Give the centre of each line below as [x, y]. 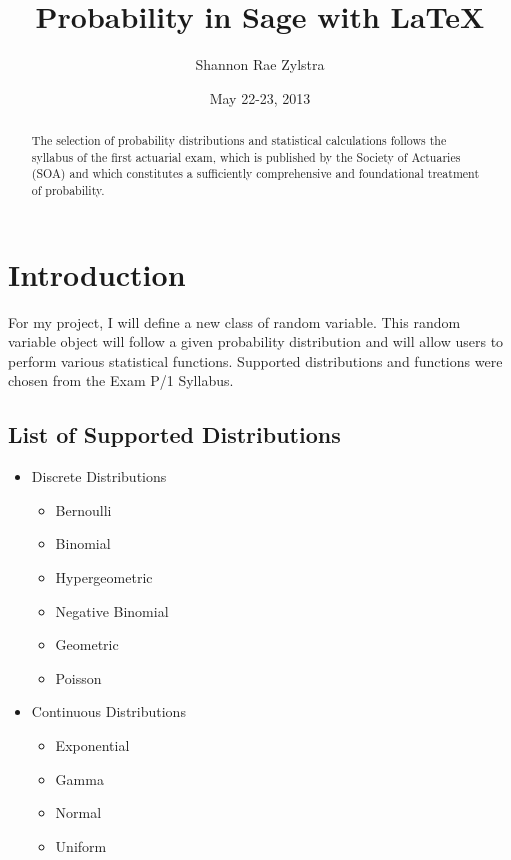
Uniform [81, 845]
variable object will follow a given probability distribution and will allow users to [256, 341]
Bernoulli [83, 509]
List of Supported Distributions [174, 434]
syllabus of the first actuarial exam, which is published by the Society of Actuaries [246, 156]
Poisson [78, 677]
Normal [78, 812]
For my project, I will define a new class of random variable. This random [234, 321]
